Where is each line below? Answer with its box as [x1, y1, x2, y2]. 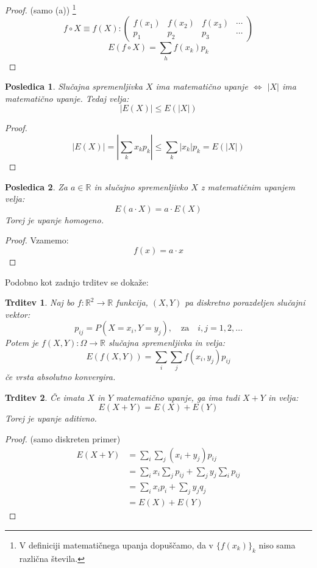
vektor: [5, 307, 30, 320]
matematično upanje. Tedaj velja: [5, 92, 129, 104]
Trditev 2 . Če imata [5, 390, 85, 403]
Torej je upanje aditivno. [5, 412, 97, 425]
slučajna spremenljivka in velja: [109, 336, 225, 349]
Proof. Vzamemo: [5, 234, 69, 246]
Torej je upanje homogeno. [5, 213, 104, 226]
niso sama [258, 538, 296, 551]
